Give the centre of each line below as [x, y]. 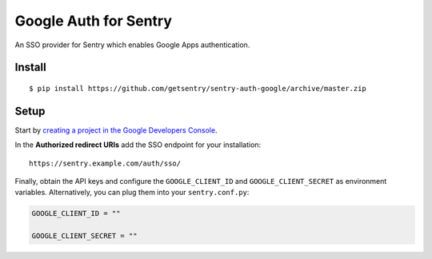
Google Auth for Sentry [93, 21]
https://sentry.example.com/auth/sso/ [105, 163]
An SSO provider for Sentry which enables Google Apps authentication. [132, 45]
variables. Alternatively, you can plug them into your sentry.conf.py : [132, 193]
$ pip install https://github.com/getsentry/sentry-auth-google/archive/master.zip [198, 88]
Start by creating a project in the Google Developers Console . [116, 130]
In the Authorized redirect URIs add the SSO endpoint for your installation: [138, 145]
